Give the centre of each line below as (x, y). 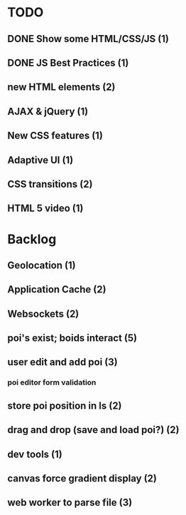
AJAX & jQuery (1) (48, 111)
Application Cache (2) (57, 290)
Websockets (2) (43, 313)
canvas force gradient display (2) (82, 478)
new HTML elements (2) (61, 87)
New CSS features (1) (55, 136)
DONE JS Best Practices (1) (68, 62)
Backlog (32, 239)
